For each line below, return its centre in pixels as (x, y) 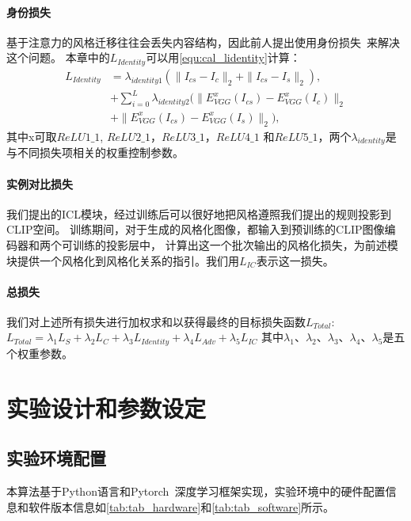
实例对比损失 (40, 183)
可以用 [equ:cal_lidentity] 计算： (223, 57)
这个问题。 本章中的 (58, 57)
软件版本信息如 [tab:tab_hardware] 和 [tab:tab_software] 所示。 (181, 506)
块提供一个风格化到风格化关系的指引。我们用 (123, 260)
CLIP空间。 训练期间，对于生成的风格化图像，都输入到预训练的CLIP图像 (196, 229)
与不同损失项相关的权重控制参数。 (95, 152)
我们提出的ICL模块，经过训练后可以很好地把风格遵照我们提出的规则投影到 (199, 213)
